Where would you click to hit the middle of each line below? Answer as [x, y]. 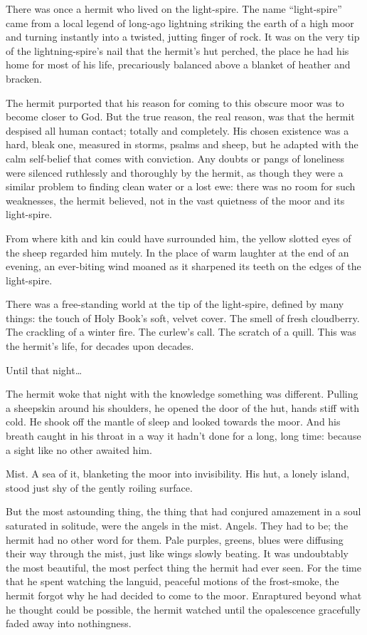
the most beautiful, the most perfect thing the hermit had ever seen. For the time [183, 567]
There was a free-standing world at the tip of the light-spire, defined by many [175, 304]
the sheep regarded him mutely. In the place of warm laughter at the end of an [177, 252]
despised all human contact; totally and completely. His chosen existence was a [177, 130]
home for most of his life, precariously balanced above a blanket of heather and [178, 64]
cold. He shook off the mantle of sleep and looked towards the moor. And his [173, 422]
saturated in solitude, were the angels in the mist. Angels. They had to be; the [177, 525]
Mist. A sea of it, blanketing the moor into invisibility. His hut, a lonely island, [178, 474]
